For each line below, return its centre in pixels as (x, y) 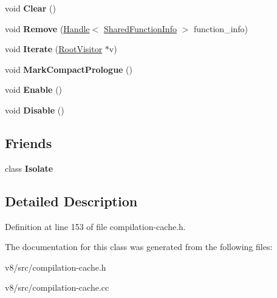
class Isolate (29, 168)
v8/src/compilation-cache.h (56, 267)
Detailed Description (71, 201)
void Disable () (35, 110)
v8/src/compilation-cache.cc (57, 287)
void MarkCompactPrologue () (69, 69)
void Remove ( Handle (47, 28)
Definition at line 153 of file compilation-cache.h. (95, 226)
